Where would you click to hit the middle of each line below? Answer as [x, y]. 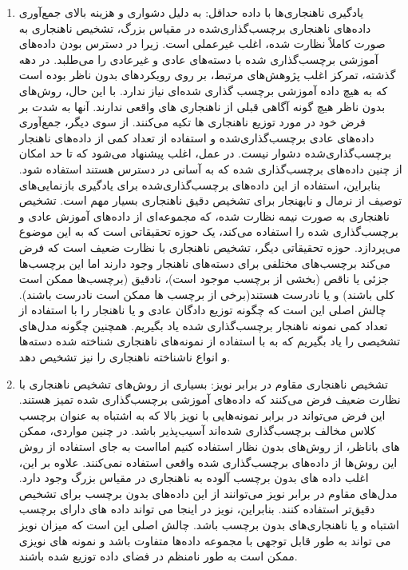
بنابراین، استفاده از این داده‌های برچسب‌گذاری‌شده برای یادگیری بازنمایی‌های [200, 184]
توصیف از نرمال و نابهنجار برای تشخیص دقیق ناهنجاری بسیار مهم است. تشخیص [210, 200]
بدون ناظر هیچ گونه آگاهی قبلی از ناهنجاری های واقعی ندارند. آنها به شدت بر [202, 106]
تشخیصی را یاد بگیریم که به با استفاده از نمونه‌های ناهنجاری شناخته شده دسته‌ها [210, 341]
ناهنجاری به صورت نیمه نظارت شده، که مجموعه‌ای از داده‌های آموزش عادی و [204, 215]
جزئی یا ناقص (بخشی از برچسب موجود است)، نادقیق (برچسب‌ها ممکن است [204, 279]
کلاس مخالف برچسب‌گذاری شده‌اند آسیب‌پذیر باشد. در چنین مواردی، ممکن [197, 430]
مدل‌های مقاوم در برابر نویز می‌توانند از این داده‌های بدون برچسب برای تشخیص [208, 493]
